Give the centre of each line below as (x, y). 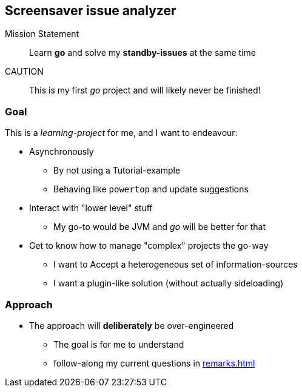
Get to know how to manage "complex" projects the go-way (149, 246)
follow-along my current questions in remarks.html (154, 363)
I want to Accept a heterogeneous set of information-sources (176, 265)
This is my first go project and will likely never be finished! (145, 90)
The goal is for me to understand (119, 344)
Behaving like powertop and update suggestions (151, 189)
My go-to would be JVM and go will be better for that (160, 227)
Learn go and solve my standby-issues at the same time (143, 53)
